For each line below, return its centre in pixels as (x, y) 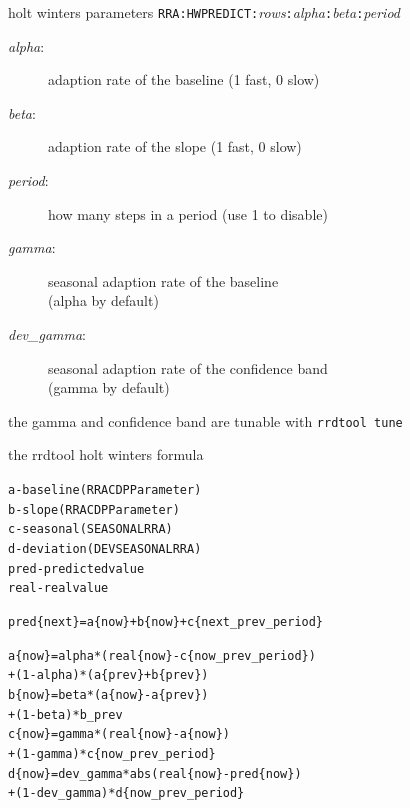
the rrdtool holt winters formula (106, 454)
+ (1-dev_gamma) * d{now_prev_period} (126, 793)
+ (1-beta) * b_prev (65, 714)
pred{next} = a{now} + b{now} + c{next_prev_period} (166, 621)
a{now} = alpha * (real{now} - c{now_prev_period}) (162, 655)
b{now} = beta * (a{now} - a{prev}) (108, 694)
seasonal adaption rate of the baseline (163, 280)
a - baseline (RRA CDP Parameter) (105, 490)
